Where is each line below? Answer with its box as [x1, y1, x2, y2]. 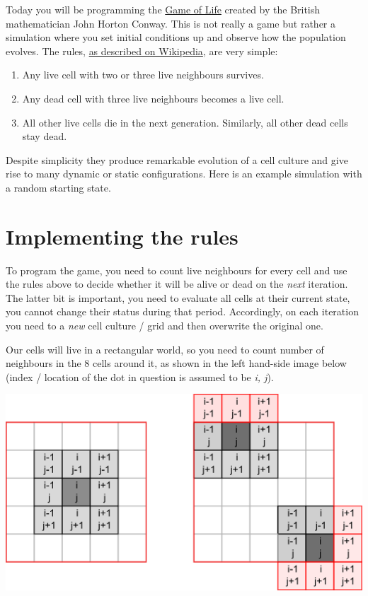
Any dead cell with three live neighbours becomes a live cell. [22, 90, 284, 105]
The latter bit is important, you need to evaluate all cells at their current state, [6, 290, 350, 305]
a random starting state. [6, 180, 111, 194]
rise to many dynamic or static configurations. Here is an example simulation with [6, 166, 362, 181]
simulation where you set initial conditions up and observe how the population [6, 30, 346, 45]
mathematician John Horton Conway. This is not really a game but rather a [6, 16, 336, 30]
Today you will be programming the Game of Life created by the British [6, 2, 321, 16]
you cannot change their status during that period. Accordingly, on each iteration [6, 304, 359, 319]
